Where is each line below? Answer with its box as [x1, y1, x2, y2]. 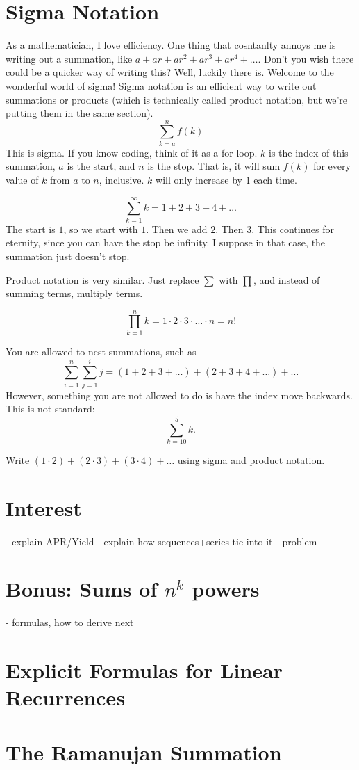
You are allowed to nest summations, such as [6, 344, 197, 358]
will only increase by [156, 173, 242, 186]
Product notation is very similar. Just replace [6, 272, 199, 287]
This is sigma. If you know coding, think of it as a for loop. [6, 145, 258, 159]
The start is [6, 221, 56, 236]
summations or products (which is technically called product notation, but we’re [6, 92, 348, 106]
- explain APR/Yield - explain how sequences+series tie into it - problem [6, 534, 317, 548]
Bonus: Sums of [6, 575, 158, 603]
